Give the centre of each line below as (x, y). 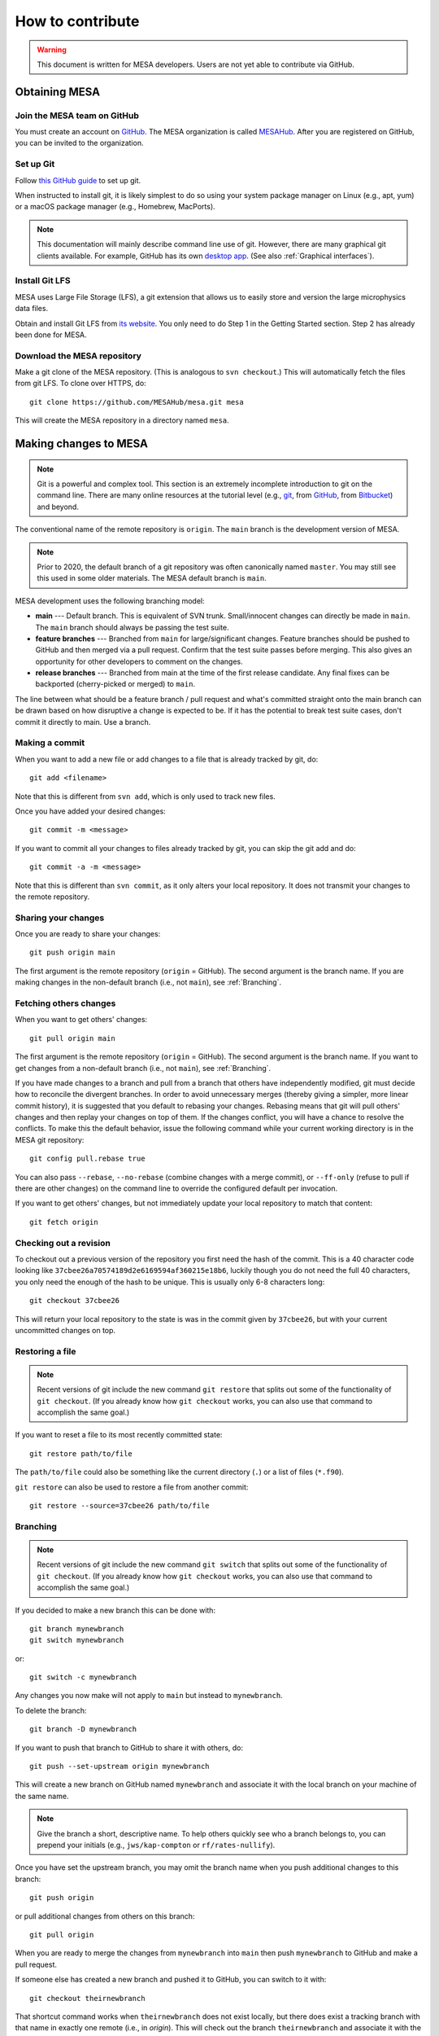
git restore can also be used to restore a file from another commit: (132, 1487)
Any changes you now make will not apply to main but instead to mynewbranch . (149, 1696)
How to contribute (77, 21)
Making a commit (50, 743)
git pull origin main (72, 1038)
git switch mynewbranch (77, 1640)
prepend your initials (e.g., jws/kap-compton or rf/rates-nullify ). (156, 1845)
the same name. (42, 1796)
